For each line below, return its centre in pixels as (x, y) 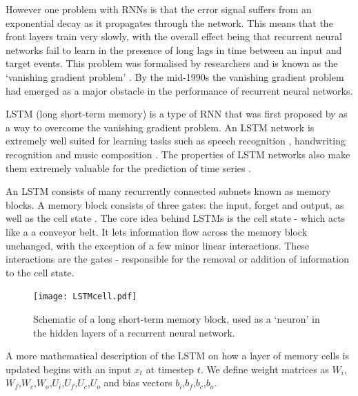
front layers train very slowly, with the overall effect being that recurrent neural (174, 36)
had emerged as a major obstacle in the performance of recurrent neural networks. (179, 90)
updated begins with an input (69, 369)
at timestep (170, 369)
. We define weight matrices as (265, 369)
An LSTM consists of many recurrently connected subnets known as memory (168, 191)
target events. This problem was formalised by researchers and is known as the (172, 63)
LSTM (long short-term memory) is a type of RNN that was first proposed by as (177, 114)
